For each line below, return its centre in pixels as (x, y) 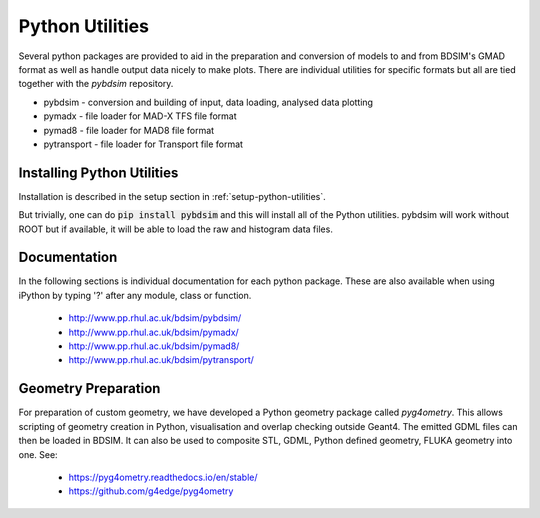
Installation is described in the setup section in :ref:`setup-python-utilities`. (172, 196)
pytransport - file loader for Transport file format (143, 144)
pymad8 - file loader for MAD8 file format (129, 130)
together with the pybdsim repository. (96, 84)
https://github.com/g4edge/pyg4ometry (151, 491)
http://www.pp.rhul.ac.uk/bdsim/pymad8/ (154, 346)
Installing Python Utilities (98, 172)
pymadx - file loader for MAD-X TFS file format (140, 116)
